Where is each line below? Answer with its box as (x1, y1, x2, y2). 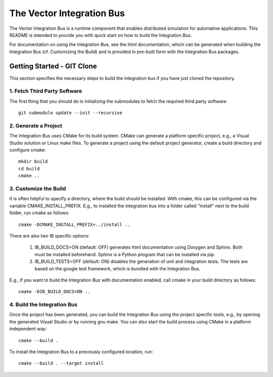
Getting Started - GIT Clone (9, 62, 97, 70)
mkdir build (18, 159, 48, 164)
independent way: (9, 326, 47, 332)
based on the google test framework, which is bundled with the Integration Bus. (34, 265, 201, 271)
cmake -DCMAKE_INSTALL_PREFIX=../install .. (18, 221, 131, 227)
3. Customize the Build (9, 185, 66, 192)
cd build (18, 166, 40, 171)
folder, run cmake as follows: (9, 210, 70, 216)
